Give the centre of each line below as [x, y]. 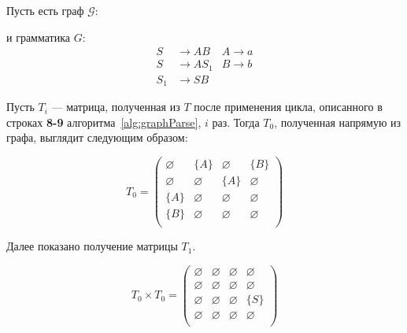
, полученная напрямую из [338, 122]
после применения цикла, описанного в [288, 107]
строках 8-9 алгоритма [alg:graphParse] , [104, 122]
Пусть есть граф [45, 10]
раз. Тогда [236, 122]
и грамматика [38, 37]
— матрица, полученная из [116, 107]
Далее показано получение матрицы [92, 246]
